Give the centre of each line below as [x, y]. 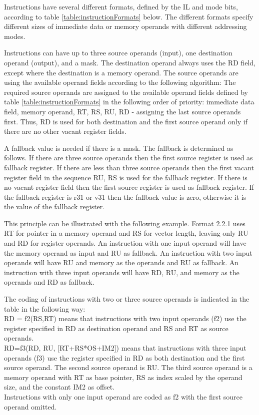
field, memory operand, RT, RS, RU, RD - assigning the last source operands [122, 111]
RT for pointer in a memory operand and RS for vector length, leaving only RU [126, 233]
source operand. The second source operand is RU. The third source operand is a [128, 367]
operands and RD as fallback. [49, 282]
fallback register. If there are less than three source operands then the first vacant [129, 167]
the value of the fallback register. [54, 207]
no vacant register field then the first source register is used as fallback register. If [129, 187]
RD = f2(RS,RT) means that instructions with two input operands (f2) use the [125, 318]
